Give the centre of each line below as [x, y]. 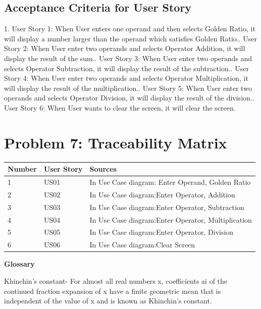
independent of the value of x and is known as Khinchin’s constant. [108, 301]
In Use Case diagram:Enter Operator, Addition [162, 194]
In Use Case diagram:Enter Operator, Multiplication [171, 219]
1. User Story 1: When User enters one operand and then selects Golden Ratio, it [130, 29]
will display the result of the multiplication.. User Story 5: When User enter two [128, 88]
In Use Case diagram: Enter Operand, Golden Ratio [170, 182]
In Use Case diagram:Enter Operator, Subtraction [167, 207]
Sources [103, 169]
